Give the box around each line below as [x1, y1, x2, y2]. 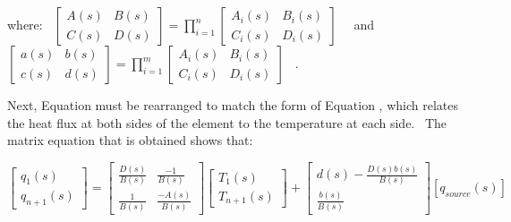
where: [7, 15, 43, 33]
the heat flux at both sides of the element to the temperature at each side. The [7, 113, 447, 132]
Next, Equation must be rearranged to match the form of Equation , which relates [7, 96, 458, 114]
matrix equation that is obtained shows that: [7, 131, 253, 149]
